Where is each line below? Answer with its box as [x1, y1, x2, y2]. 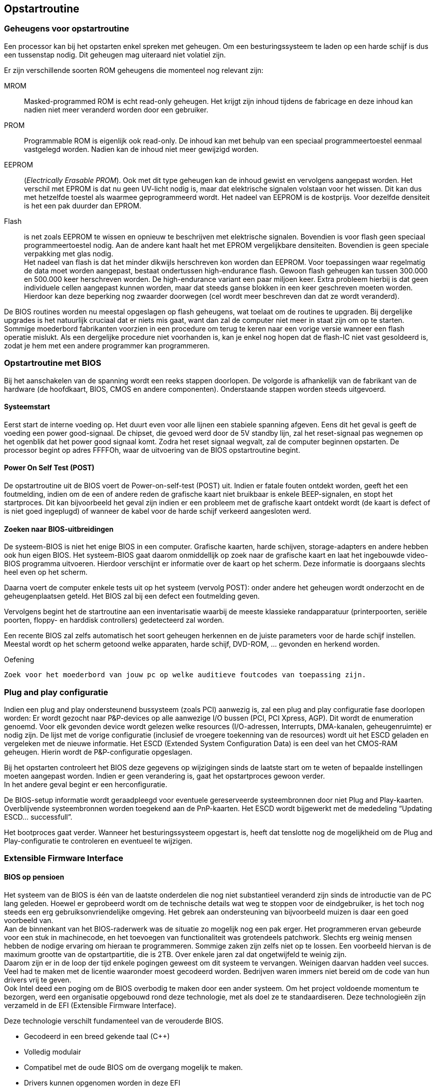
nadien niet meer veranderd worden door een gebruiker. [24, 105, 208, 114]
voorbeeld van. [4, 916, 53, 925]
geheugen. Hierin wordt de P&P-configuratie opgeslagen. [4, 747, 192, 756]
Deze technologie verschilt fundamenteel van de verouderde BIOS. [4, 1016, 224, 1025]
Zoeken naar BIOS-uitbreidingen [4, 524, 114, 533]
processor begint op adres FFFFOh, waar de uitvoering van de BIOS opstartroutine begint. [4, 445, 300, 454]
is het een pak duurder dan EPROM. [24, 201, 141, 210]
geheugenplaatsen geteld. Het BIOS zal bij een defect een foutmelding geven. [4, 592, 260, 601]
